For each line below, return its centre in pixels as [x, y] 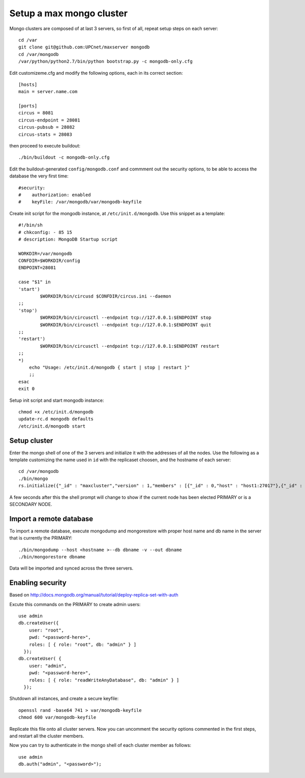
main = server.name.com [48, 92]
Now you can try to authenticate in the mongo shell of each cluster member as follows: [100, 745]
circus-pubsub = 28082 [47, 127]
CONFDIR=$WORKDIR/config [49, 261]
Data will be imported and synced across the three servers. [71, 568]
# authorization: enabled [55, 195]
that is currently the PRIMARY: [41, 538]
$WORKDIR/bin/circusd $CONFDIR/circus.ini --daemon [105, 296]
